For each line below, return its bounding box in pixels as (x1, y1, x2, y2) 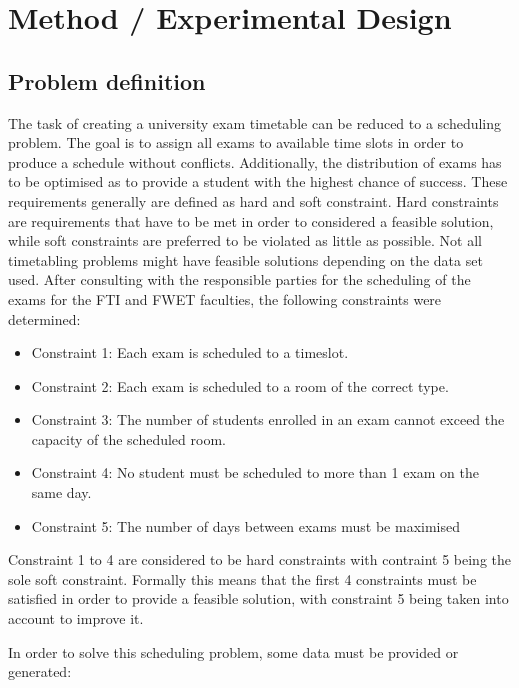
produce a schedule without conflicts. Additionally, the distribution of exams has (8, 151, 502, 172)
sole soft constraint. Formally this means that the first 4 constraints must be (8, 568, 477, 589)
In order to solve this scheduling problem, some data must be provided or (8, 641, 459, 662)
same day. (31, 482, 92, 503)
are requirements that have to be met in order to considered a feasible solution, (8, 210, 494, 231)
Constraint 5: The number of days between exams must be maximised (31, 515, 460, 536)
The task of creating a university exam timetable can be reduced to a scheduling (8, 112, 502, 133)
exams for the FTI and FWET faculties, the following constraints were (8, 288, 442, 309)
